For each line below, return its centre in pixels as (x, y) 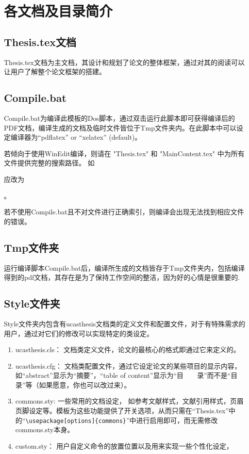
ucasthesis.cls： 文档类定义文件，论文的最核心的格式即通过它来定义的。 (128, 349)
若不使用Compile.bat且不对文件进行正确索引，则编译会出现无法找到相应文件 (124, 212)
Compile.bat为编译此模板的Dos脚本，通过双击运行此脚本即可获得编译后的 (119, 118)
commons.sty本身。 (45, 430)
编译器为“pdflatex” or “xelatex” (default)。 (76, 137)
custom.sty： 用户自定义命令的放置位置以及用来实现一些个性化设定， (124, 446)
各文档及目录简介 (58, 11)
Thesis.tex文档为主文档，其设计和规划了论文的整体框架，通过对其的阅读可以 (124, 62)
